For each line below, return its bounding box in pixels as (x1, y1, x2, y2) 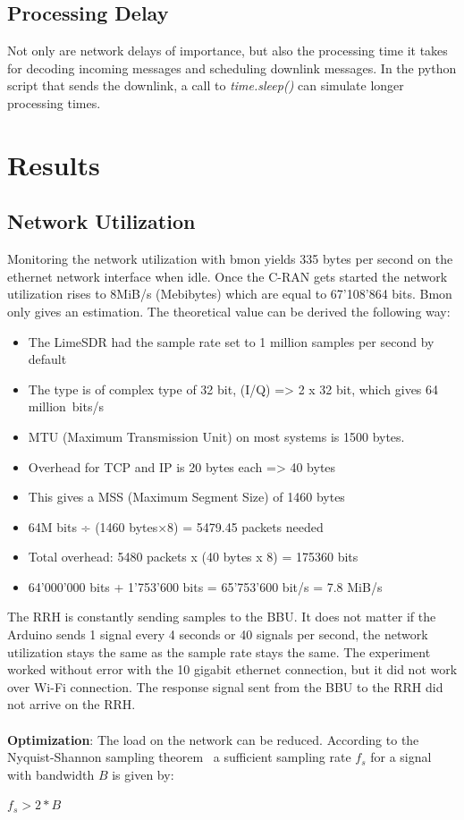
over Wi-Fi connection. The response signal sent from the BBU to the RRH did (7, 677, 443, 696)
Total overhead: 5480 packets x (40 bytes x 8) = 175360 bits (28, 547, 359, 566)
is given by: (112, 765, 174, 783)
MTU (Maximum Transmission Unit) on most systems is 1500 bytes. (28, 427, 405, 445)
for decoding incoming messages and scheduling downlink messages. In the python (7, 58, 457, 77)
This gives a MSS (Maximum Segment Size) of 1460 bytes (28, 487, 345, 506)
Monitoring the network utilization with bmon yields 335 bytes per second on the (7, 249, 453, 268)
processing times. (7, 93, 101, 112)
